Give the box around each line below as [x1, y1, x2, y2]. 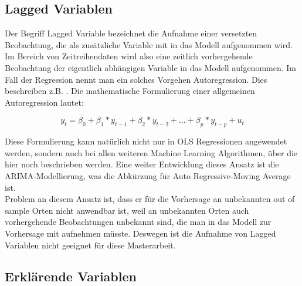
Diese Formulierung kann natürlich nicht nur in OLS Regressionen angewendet [5, 135, 287, 147]
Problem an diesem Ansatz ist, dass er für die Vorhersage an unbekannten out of [5, 193, 295, 205]
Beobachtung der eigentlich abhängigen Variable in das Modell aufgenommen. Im [5, 61, 296, 73]
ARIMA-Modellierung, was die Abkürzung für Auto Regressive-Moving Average [5, 169, 291, 181]
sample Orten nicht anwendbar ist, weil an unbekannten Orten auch [5, 204, 249, 216]
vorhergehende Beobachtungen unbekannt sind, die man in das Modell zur [5, 216, 272, 228]
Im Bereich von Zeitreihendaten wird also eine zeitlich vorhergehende [5, 50, 253, 62]
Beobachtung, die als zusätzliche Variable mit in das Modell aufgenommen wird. [5, 38, 293, 51]
